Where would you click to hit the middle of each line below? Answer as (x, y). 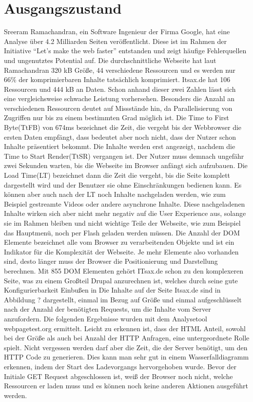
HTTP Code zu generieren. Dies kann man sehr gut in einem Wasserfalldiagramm (126, 357)
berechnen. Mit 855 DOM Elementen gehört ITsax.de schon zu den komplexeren (124, 270)
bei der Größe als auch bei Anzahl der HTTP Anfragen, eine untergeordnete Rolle (127, 338)
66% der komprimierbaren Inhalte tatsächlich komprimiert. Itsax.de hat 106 (117, 79)
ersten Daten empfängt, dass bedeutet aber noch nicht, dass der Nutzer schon (120, 137)
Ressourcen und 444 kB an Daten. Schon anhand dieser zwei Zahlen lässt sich (120, 89)
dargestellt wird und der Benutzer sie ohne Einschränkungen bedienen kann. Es (123, 184)
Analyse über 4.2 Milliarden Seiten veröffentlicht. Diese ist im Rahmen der (115, 41)
